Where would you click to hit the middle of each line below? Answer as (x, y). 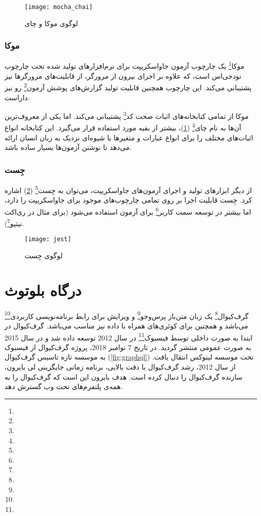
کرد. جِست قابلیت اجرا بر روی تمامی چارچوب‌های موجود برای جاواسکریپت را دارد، (128, 200)
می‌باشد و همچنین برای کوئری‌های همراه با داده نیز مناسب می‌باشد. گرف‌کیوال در (126, 326)
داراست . (17, 97)
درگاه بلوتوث (43, 290)
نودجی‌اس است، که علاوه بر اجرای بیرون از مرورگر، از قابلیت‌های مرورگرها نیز (123, 75)
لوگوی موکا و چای (51, 23)
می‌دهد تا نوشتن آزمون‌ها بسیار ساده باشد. (68, 147)
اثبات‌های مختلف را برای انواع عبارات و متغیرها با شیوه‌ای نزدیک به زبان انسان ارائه (129, 137)
